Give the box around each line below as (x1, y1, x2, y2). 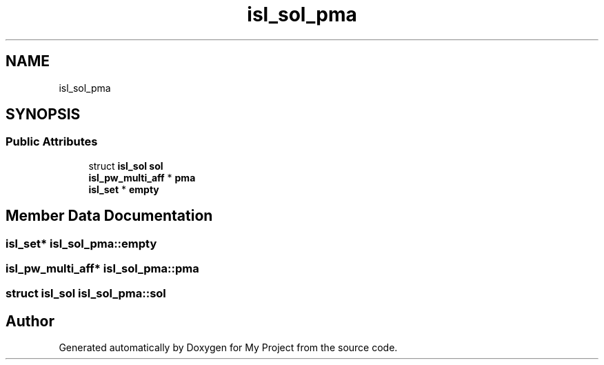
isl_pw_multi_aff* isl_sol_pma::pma (6, 262, 199, 276)
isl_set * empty (88, 183, 159, 195)
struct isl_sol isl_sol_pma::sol (6, 286, 166, 301)
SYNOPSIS (6, 106, 81, 124)
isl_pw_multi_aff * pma (88, 171, 196, 184)
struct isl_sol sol (88, 159, 163, 172)
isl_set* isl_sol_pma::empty (6, 236, 157, 250)
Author (6, 312, 54, 330)
